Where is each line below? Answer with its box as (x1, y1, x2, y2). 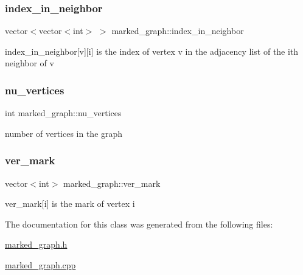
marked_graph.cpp (5, 259, 76, 271)
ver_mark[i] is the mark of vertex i (5, 197, 135, 210)
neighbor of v (5, 57, 54, 69)
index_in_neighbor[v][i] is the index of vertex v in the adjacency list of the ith (5, 44, 299, 57)
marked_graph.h (5, 238, 68, 251)
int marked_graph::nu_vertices (5, 106, 122, 119)
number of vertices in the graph (5, 127, 123, 139)
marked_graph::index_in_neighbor (111, 24, 244, 37)
